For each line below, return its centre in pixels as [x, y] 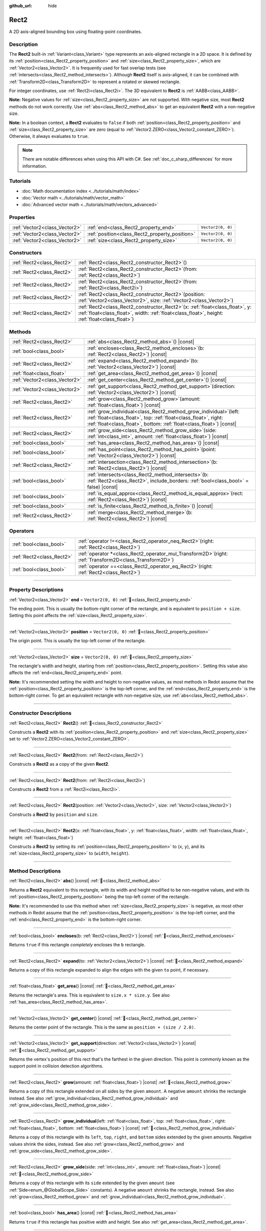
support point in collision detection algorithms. [56, 1066]
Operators [22, 531]
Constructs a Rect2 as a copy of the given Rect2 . [59, 764]
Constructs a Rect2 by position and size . [54, 814]
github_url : [20, 6]
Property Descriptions [36, 590]
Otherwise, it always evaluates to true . [49, 136]
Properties [22, 218]
